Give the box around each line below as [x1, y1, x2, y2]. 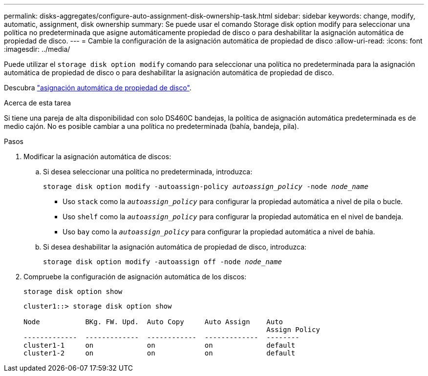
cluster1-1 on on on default [23, 341, 296, 349]
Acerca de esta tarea [4, 99, 71, 107]
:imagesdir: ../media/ [4, 45, 70, 53]
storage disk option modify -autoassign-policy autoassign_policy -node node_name [43, 183, 368, 190]
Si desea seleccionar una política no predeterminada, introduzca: [43, 167, 253, 176]
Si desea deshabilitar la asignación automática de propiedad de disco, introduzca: [43, 243, 307, 251]
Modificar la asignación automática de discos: [23, 152, 171, 161]
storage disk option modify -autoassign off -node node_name [43, 258, 282, 266]
